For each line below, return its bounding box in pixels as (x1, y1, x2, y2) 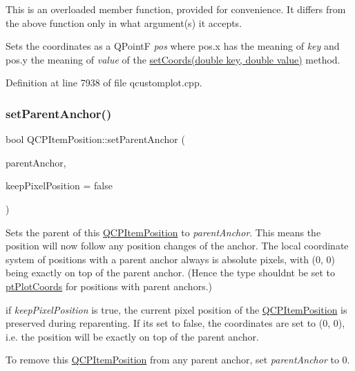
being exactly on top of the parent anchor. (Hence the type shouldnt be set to (6, 265, 336, 280)
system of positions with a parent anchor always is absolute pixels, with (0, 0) (6, 251, 336, 266)
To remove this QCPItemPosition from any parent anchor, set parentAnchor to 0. (6, 352, 350, 367)
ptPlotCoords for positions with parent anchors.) (6, 278, 212, 293)
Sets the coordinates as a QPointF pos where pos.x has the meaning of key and (6, 39, 340, 53)
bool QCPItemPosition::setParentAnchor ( (6, 132, 185, 146)
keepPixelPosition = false (6, 178, 113, 193)
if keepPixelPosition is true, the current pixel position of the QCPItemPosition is (6, 302, 347, 316)
